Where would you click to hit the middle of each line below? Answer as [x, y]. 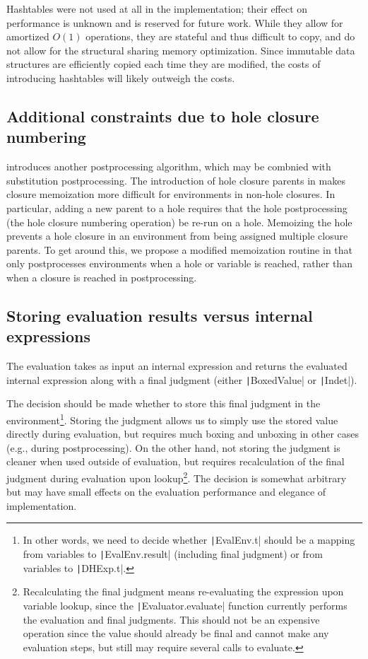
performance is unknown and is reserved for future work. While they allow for [175, 22]
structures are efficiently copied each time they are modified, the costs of [164, 64]
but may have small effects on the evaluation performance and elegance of [166, 492]
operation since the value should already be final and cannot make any [176, 633]
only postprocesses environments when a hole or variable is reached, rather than [179, 263]
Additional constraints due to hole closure [163, 116]
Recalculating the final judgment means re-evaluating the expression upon [183, 591]
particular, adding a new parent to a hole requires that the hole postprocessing [177, 208]
